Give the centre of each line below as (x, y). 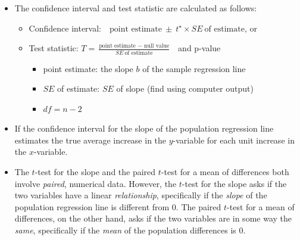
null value (157, 46)
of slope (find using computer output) (185, 88)
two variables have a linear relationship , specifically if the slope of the (141, 195)
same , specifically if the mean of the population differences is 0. (130, 230)
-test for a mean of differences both (225, 172)
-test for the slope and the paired (95, 172)
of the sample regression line (194, 68)
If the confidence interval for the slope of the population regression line (144, 128)
